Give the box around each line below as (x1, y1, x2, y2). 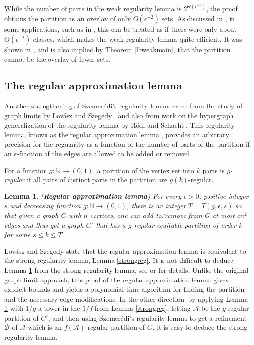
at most (212, 210, 235, 220)
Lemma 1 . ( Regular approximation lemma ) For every (4, 191, 182, 201)
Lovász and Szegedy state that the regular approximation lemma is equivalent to (4, 245, 246, 256)
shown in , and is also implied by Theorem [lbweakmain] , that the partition (4, 44, 231, 54)
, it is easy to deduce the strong (152, 322, 248, 332)
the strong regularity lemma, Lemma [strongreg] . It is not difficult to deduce (4, 255, 233, 265)
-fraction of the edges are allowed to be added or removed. (17, 148, 191, 158)
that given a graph (4, 210, 59, 220)
